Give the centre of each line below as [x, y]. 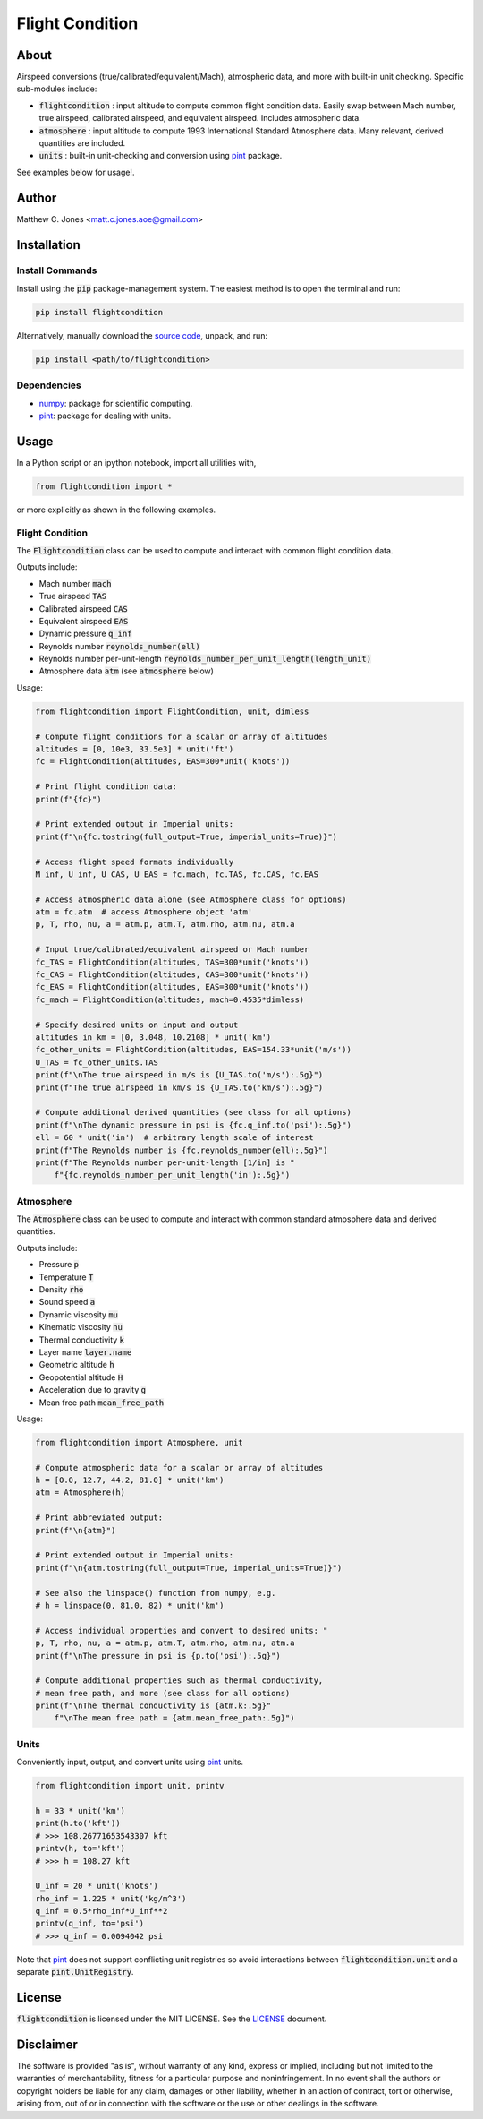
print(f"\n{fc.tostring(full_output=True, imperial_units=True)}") [186, 836]
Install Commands [57, 270]
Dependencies [49, 385]
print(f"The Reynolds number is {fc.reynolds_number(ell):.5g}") [182, 1150]
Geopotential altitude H [81, 1377]
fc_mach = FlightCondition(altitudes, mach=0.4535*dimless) [170, 999]
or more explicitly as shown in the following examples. [116, 510]
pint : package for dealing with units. [105, 416]
